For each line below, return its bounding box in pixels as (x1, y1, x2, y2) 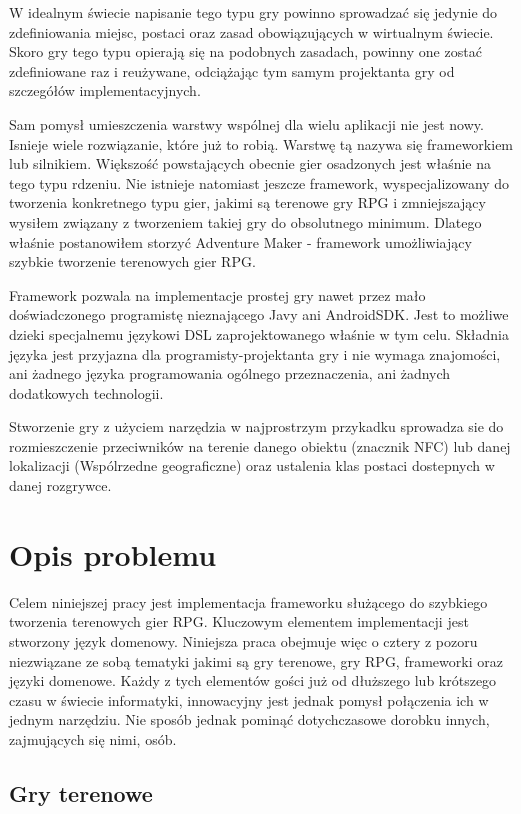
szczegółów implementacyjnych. (9, 80, 201, 101)
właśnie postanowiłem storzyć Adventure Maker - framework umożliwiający (9, 231, 472, 252)
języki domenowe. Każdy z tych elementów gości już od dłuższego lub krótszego (9, 670, 497, 691)
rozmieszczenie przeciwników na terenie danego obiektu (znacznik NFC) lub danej (9, 435, 511, 456)
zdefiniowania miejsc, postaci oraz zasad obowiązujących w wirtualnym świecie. (9, 21, 494, 42)
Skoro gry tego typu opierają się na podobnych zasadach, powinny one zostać (9, 41, 482, 62)
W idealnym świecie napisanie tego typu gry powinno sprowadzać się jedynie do (9, 2, 498, 22)
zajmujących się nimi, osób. (9, 728, 177, 749)
